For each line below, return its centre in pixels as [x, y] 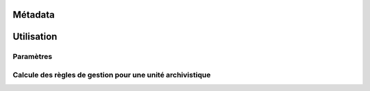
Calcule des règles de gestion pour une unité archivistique [112, 75]
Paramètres [33, 57]
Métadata [34, 15]
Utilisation [35, 37]
